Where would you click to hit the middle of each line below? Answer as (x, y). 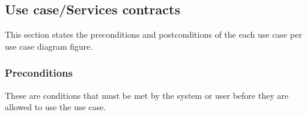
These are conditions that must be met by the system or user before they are (147, 95)
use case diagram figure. (49, 46)
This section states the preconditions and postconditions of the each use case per (153, 34)
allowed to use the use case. (56, 107)
